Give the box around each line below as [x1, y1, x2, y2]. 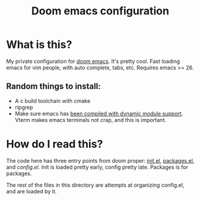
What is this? [6, 38, 73, 51]
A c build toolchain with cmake [14, 97, 91, 104]
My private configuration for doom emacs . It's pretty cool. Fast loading [6, 57, 180, 65]
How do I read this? [6, 137, 103, 151]
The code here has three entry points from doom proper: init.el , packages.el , [6, 157, 195, 164]
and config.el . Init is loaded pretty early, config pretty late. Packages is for [6, 163, 189, 170]
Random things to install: [6, 81, 101, 92]
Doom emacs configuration [31, 4, 170, 18]
